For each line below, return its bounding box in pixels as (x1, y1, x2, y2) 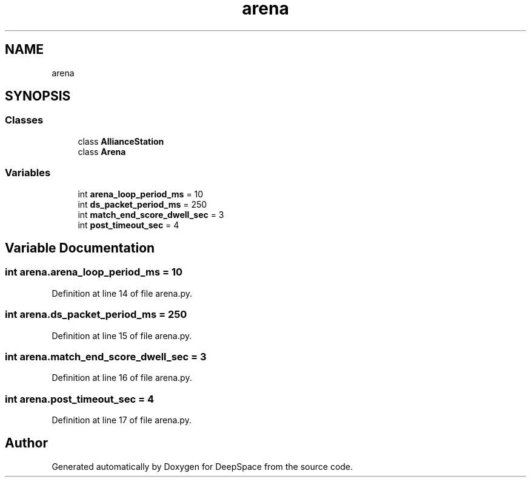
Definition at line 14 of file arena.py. (52, 288, 193, 299)
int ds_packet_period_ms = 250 (78, 199, 207, 210)
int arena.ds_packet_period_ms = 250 (5, 308, 187, 321)
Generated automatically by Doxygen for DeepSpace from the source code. (52, 461, 353, 472)
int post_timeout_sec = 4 (78, 219, 179, 230)
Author (5, 435, 48, 451)
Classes (5, 114, 44, 127)
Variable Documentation (5, 240, 155, 256)
